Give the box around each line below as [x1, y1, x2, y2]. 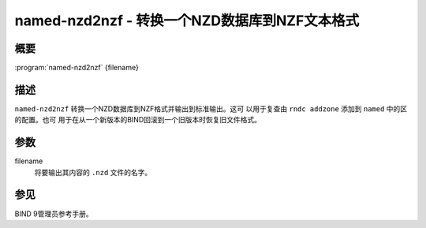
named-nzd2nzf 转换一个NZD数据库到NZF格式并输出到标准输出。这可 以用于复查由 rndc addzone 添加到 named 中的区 [14, 103, 408, 114]
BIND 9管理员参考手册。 [14, 209, 94, 219]
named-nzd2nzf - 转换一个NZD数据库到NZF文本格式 [14, 12, 360, 29]
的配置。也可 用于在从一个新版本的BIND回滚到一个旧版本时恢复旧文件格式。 [14, 115, 262, 125]
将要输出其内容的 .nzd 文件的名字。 [34, 167, 152, 177]
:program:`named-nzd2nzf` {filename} [14, 63, 140, 73]
